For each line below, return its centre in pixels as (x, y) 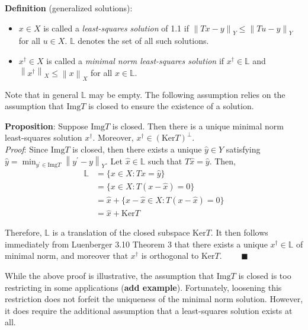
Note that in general (42, 94)
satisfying (243, 149)
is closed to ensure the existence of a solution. (171, 106)
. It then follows (239, 232)
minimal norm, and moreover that (67, 256)
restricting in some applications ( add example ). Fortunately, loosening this (143, 287)
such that (165, 161)
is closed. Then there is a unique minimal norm (198, 126)
